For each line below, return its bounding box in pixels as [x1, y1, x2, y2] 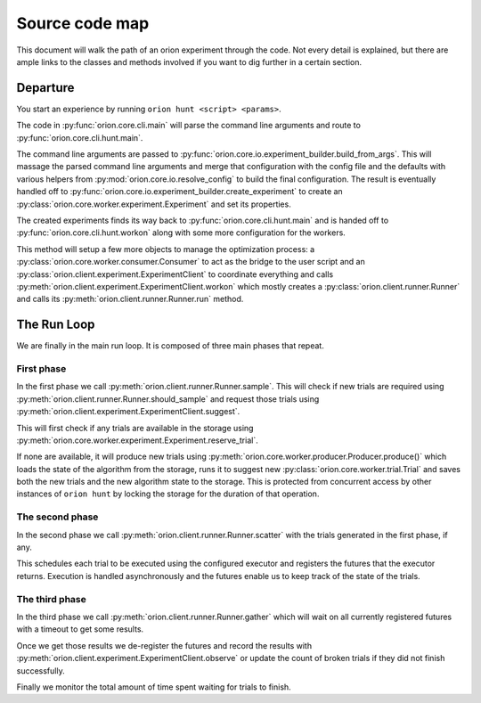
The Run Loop [16, 317, 95, 332]
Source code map [16, 13, 150, 33]
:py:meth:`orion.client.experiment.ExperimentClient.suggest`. [16, 406, 240, 417]
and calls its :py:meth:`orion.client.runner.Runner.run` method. [16, 294, 244, 305]
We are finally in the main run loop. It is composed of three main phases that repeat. [16, 340, 324, 351]
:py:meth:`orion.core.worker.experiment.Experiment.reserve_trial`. [16, 435, 258, 446]
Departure [16, 80, 75, 95]
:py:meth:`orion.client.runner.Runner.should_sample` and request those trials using [16, 393, 320, 405]
